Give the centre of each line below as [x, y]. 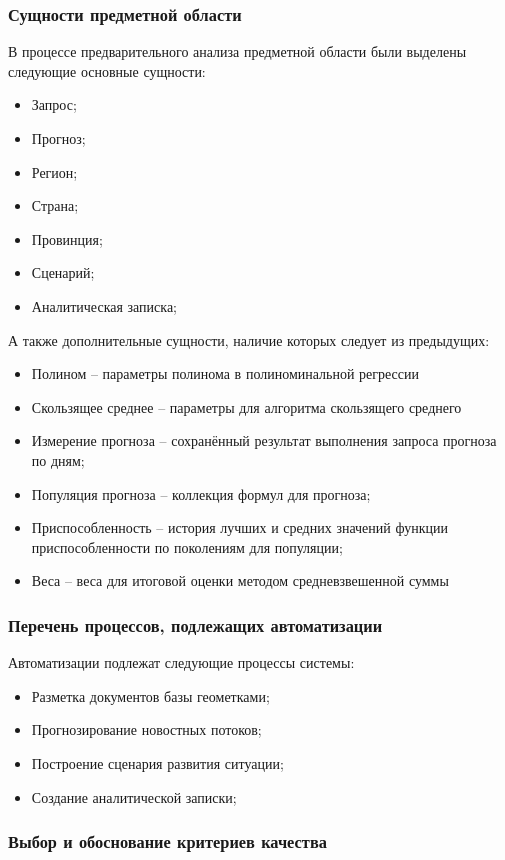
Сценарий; [63, 272]
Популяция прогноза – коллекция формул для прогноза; [201, 493]
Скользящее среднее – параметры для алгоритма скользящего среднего [246, 406]
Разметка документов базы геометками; [150, 695]
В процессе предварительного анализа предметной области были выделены [237, 51]
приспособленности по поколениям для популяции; [187, 546]
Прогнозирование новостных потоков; [146, 729]
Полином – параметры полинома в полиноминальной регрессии [225, 373]
